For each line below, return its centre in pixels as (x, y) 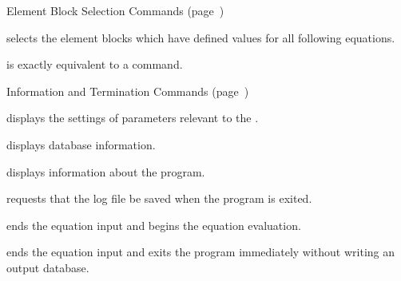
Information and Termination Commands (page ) (128, 91)
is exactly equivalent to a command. (95, 64)
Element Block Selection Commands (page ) (115, 10)
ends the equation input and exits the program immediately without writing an (201, 252)
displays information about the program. (106, 171)
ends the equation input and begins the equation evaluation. (154, 225)
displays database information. (81, 144)
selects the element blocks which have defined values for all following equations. (201, 37)
